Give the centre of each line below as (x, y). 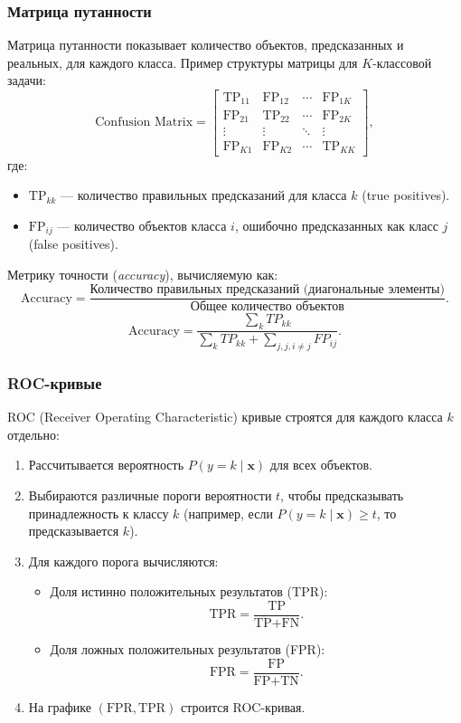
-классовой (402, 62)
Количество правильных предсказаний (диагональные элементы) (267, 290)
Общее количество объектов (267, 307)
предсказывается (74, 531)
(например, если (228, 513)
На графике (60, 706)
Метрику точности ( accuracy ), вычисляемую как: (143, 274)
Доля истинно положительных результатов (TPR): (189, 591)
